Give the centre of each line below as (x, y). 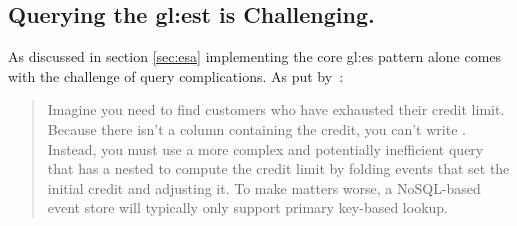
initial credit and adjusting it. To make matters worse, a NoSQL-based (264, 187)
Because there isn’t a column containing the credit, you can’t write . (256, 128)
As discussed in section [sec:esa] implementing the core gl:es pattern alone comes (255, 56)
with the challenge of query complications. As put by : (176, 75)
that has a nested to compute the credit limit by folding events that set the (278, 168)
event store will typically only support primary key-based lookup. (247, 207)
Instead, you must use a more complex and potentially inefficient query (265, 148)
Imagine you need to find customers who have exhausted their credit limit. (276, 109)
